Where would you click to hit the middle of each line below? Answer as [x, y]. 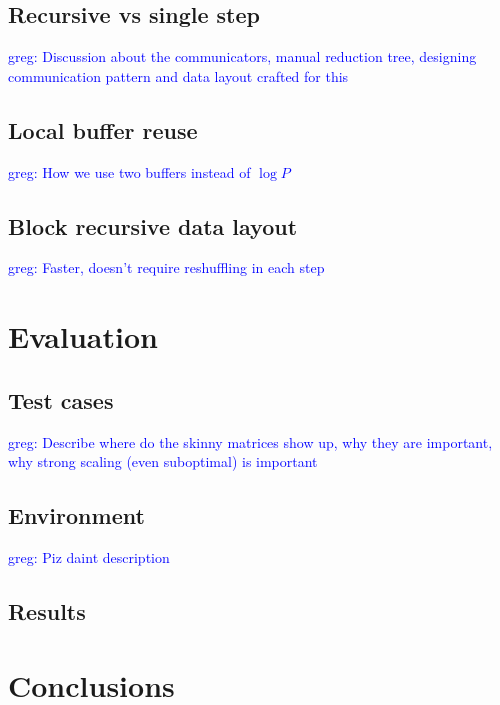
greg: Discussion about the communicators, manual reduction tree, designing [242, 56]
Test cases [61, 399]
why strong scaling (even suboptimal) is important [163, 461]
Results [47, 610]
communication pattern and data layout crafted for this [178, 75]
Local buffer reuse [103, 129]
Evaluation [83, 336]
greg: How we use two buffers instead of [129, 171]
